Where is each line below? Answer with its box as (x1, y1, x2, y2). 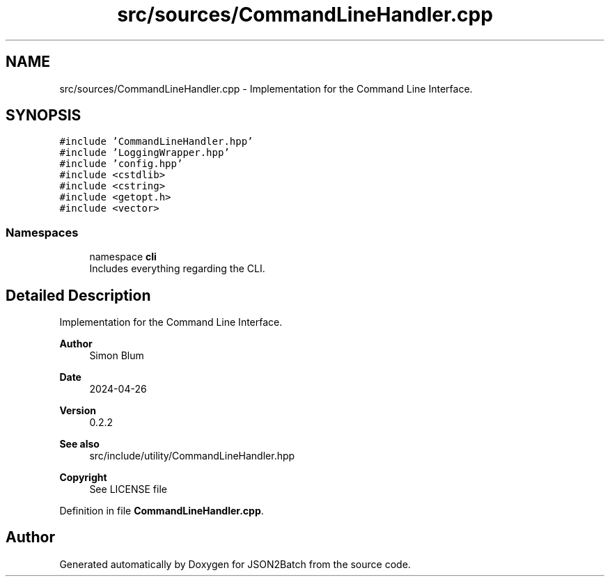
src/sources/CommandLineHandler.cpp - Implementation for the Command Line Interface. (59, 82, 473, 95)
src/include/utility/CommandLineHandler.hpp (89, 450, 295, 462)
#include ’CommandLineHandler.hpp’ (59, 136, 253, 148)
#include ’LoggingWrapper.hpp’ (59, 147, 230, 159)
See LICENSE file (89, 483, 167, 496)
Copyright (59, 471, 107, 484)
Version (59, 404, 96, 417)
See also (59, 438, 100, 450)
